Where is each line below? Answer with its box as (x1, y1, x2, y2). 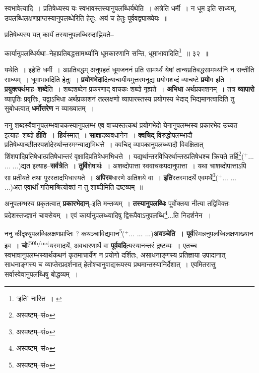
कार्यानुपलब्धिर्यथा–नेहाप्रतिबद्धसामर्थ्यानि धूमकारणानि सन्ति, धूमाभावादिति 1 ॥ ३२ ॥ (4, 46, 208, 58)
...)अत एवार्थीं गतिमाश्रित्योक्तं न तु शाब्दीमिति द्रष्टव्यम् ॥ (4, 181, 143, 192)
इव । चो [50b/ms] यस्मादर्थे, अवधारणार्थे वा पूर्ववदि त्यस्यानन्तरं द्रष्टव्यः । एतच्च (4, 238, 197, 250)
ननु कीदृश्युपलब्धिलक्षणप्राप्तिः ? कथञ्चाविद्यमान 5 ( (4, 227, 125, 238)
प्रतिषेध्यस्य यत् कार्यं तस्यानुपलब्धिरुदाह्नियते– (4, 29, 114, 40)
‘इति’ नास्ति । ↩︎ (16, 293, 62, 303)
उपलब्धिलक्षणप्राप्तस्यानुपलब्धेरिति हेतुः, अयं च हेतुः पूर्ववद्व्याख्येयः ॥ (4, 12, 168, 23)
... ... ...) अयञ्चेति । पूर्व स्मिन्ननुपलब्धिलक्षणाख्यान (129, 228, 254, 238)
